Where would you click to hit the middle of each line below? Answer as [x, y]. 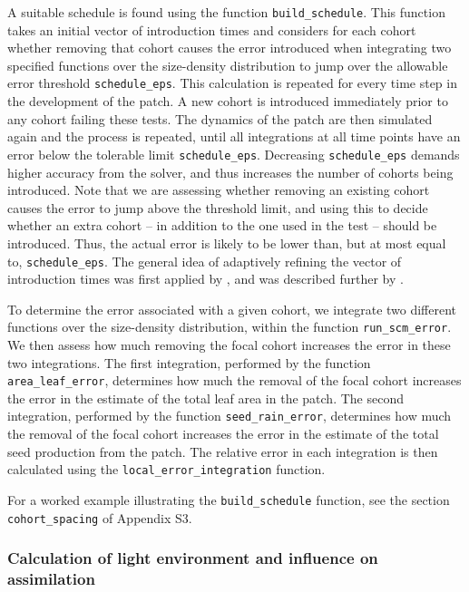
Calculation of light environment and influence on [193, 558]
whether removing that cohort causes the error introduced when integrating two [230, 48]
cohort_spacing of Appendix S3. [100, 517]
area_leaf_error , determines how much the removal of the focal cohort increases [234, 380]
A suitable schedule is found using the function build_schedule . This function [226, 12]
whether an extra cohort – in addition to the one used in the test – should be [222, 225]
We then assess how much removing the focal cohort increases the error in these [229, 345]
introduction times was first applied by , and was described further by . [205, 279]
